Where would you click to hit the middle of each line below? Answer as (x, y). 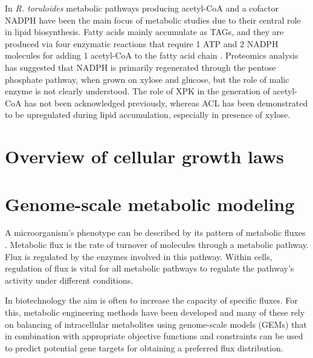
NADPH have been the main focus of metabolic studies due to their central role (153, 20)
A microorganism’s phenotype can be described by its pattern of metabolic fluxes (155, 233)
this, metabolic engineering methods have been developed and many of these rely (155, 312)
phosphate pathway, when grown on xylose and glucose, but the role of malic (147, 79)
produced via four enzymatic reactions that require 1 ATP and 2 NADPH (142, 43)
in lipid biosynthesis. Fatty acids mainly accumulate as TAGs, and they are (144, 32)
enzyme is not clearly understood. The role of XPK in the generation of (137, 91)
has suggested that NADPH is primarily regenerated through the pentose (140, 67)
